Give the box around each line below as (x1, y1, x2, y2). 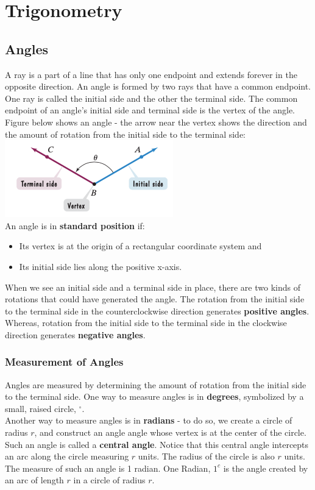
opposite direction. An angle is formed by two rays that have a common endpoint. (5, 80, 311, 93)
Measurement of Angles (5, 354, 124, 369)
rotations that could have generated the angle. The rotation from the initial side (5, 293, 305, 305)
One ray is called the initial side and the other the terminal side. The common (5, 91, 298, 104)
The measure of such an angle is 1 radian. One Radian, (5, 461, 211, 474)
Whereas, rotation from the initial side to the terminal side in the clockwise (5, 316, 287, 329)
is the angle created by (223, 461, 308, 474)
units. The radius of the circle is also (138, 450, 275, 463)
